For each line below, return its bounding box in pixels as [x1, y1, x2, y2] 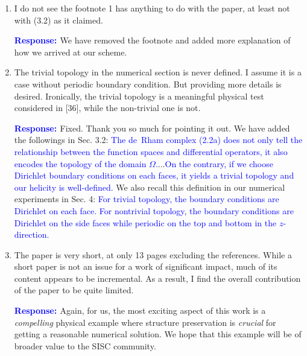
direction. [14, 228, 49, 241]
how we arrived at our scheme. [14, 45, 127, 58]
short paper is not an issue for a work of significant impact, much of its [14, 260, 277, 273]
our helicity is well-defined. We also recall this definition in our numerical [14, 180, 285, 193]
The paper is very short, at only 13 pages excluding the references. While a [14, 248, 292, 261]
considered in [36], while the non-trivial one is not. [14, 101, 201, 114]
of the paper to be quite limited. [14, 284, 134, 296]
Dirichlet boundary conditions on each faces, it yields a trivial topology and [14, 169, 294, 182]
